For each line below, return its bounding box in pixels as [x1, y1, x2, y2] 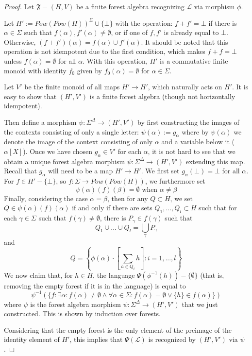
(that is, [200, 270, 224, 280]
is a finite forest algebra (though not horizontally [89, 91, 235, 101]
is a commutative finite [160, 55, 228, 66]
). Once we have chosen [23, 146, 92, 156]
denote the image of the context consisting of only [4, 136, 153, 147]
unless [4, 55, 22, 66]
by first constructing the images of [137, 117, 239, 127]
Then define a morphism [4, 117, 77, 127]
